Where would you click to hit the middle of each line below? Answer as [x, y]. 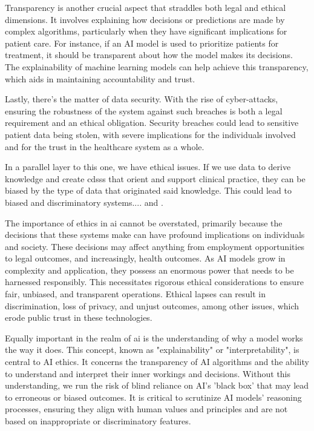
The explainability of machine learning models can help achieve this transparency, [157, 66]
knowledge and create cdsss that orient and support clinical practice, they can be [155, 178]
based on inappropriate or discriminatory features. [98, 421]
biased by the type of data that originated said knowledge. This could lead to [148, 190]
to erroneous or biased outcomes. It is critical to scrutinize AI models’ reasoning [153, 397]
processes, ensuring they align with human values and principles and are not [146, 409]
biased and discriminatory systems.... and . [84, 202]
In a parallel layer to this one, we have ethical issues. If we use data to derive [148, 167]
